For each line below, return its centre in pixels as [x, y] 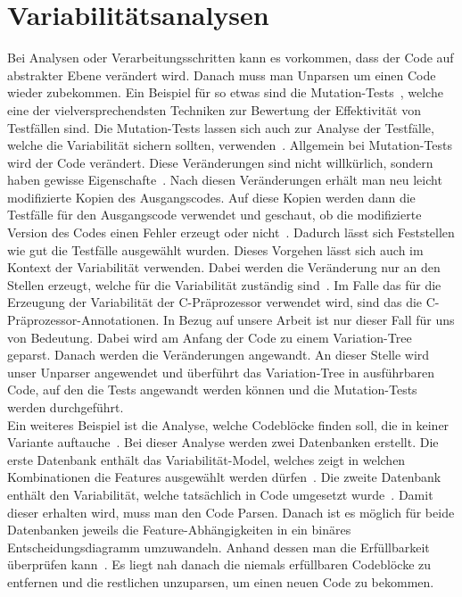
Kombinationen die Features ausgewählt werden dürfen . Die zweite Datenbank [224, 477]
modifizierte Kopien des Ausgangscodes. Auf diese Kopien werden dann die [211, 197]
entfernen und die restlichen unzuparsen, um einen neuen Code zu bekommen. [221, 581]
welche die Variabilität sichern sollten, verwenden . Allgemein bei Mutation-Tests [230, 145]
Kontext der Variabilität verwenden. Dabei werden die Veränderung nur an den [224, 267]
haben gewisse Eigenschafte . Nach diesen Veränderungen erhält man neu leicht [225, 180]
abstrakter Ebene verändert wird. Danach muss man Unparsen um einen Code [222, 75]
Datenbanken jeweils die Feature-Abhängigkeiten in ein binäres [179, 530]
